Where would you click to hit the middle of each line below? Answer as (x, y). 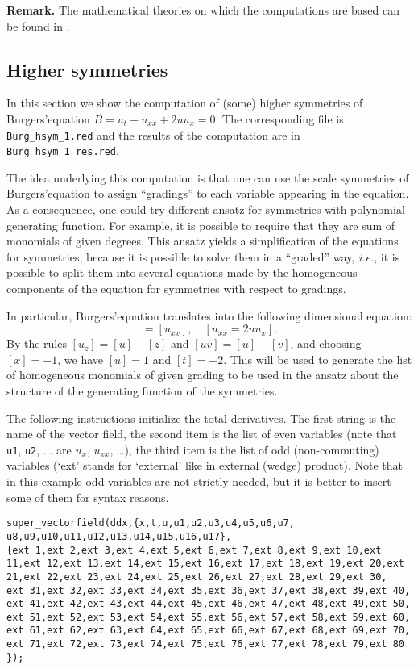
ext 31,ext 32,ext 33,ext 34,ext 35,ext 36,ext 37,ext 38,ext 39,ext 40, (209, 590)
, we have (80, 359)
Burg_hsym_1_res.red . (63, 151)
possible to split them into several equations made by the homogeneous (182, 272)
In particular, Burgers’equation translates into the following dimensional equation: (209, 315)
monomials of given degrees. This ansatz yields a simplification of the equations (203, 241)
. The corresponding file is (279, 118)
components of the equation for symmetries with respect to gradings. (176, 289)
